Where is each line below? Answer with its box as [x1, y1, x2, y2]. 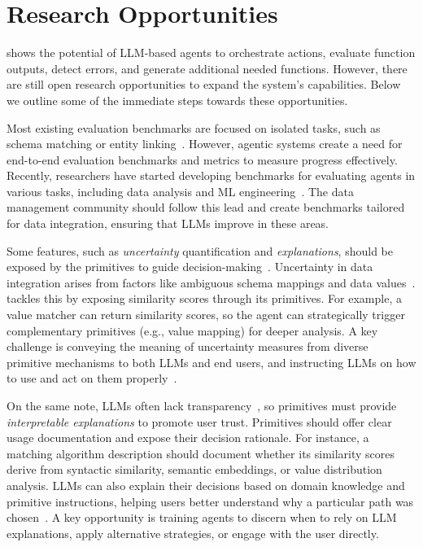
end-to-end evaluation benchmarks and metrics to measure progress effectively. [7, 151, 398, 168]
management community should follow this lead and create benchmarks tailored [7, 199, 405, 216]
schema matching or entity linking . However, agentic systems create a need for [7, 135, 403, 152]
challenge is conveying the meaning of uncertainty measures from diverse [7, 338, 368, 355]
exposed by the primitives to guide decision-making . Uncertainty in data [7, 258, 373, 275]
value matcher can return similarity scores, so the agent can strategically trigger [7, 306, 405, 323]
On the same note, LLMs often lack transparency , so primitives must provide [7, 397, 397, 414]
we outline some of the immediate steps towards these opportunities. [7, 91, 348, 108]
